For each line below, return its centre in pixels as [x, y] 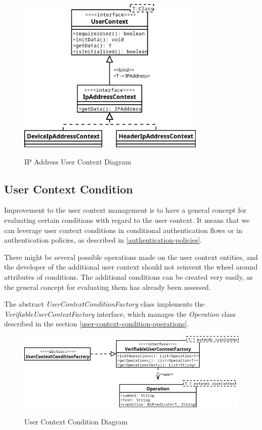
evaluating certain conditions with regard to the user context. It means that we [127, 220]
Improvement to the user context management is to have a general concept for [125, 210]
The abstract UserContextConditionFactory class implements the [104, 304]
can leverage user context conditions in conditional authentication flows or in [123, 230]
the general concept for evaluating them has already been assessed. [107, 287]
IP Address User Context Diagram [78, 161]
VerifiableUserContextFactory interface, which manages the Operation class [120, 313]
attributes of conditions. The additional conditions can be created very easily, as [128, 276]
